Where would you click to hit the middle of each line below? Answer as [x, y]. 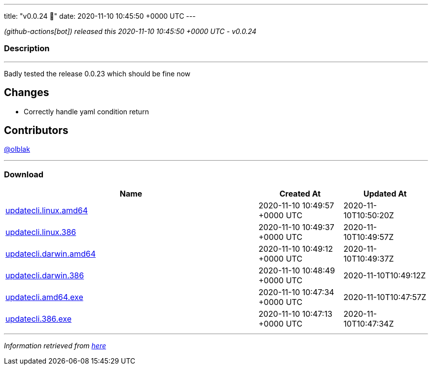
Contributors [36, 131]
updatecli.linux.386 [41, 232]
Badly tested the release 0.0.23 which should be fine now [97, 73]
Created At [300, 194]
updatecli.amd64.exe [44, 297]
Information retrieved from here [55, 346]
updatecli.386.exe [38, 319]
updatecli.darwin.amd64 [51, 254]
